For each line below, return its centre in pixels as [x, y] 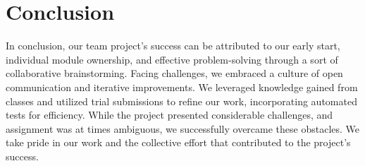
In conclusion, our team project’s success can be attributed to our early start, [173, 46]
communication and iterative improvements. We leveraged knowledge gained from [182, 87]
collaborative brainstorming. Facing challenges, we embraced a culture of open [174, 73]
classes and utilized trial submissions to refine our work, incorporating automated [181, 101]
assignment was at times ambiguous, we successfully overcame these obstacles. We [183, 128]
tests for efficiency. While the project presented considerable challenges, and [169, 115]
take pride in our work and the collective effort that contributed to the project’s [178, 142]
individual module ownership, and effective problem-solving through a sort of [172, 59]
